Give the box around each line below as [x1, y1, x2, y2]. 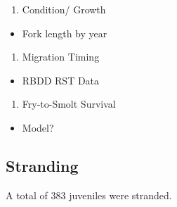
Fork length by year [22, 25, 107, 40]
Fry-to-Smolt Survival [22, 96, 116, 111]
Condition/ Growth [22, 2, 106, 16]
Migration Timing [22, 49, 100, 64]
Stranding [6, 154, 79, 176]
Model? [22, 120, 54, 134]
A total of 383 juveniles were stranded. [6, 187, 172, 202]
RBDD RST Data [22, 73, 100, 87]
